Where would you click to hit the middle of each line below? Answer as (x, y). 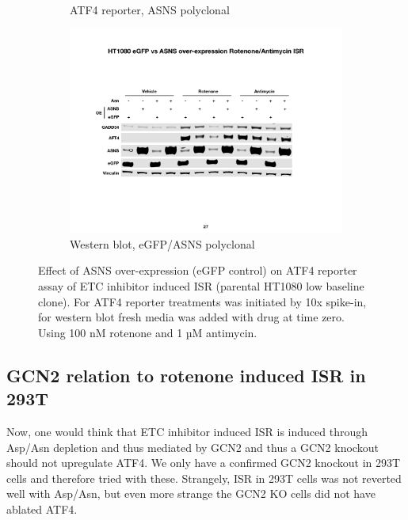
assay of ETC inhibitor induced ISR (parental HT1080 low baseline (201, 286)
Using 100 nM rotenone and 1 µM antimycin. (148, 332)
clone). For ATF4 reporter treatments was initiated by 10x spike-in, (202, 301)
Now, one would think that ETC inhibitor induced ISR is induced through (187, 431)
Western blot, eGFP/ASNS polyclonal (162, 243)
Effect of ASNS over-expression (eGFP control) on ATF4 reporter (198, 270)
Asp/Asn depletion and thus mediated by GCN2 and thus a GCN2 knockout (193, 447)
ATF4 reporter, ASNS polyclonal (150, 9)
